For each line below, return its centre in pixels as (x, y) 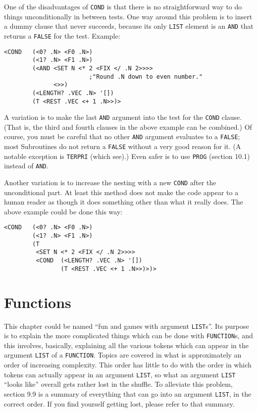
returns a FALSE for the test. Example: (62, 35)
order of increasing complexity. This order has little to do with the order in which (128, 365)
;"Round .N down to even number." (146, 77)
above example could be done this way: (63, 211)
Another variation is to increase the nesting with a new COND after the (110, 182)
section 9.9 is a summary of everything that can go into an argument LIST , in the (128, 393)
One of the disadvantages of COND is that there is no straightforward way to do (123, 6)
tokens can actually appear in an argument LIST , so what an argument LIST (120, 374)
